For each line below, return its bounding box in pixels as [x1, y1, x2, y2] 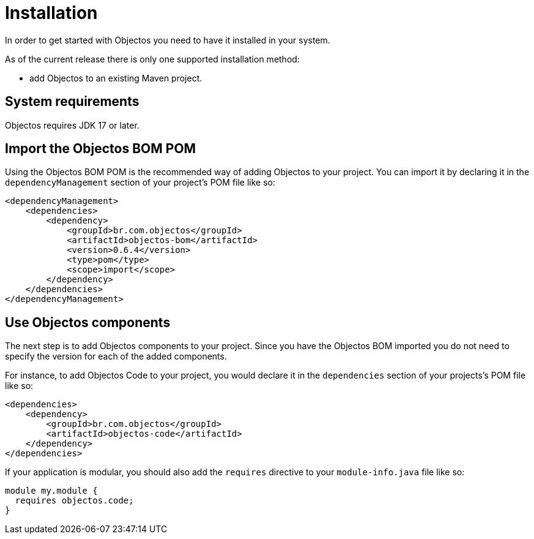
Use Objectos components [5, 314, 171, 330]
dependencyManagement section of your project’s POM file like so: [5, 177, 276, 188]
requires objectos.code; [15, 496, 134, 506]
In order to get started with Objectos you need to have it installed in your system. [5, 34, 330, 45]
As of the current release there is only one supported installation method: [5, 53, 300, 64]
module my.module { [5, 486, 98, 496]
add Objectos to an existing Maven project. [29, 72, 202, 83]
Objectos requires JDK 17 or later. [5, 119, 139, 130]
